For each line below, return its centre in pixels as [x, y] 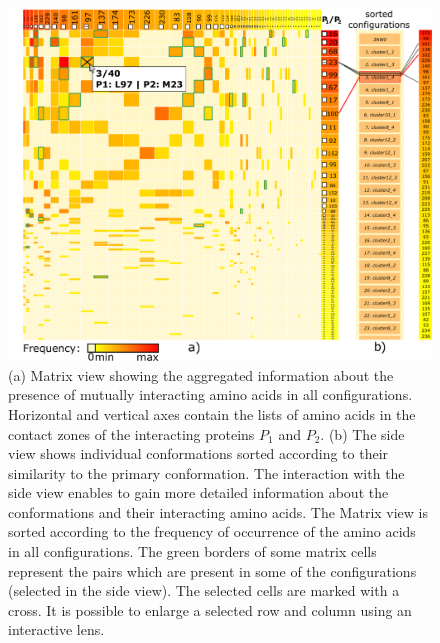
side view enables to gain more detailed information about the [198, 492]
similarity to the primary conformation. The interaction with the [206, 472]
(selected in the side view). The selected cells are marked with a [204, 590]
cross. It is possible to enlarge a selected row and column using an [210, 609]
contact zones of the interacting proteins [131, 433]
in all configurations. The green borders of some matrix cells [192, 551]
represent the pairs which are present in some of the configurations [212, 570]
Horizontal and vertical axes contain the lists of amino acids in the [212, 413]
